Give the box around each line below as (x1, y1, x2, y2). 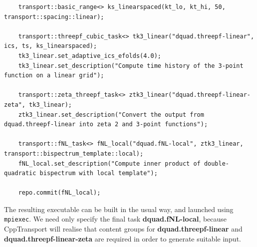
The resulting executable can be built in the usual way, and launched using (4, 204, 234, 214)
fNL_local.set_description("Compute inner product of (18, 160, 201, 167)
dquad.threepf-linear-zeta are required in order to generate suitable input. (4, 233, 241, 244)
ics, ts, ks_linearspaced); (4, 42, 97, 50)
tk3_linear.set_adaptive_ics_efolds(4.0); (18, 52, 161, 59)
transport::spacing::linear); (4, 13, 104, 20)
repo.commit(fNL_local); (18, 189, 101, 197)
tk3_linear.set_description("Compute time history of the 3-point (18, 62, 244, 69)
